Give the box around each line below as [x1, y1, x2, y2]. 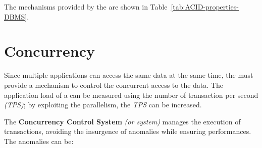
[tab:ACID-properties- [171, 2, 239, 12]
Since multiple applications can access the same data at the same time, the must [4, 70, 253, 80]
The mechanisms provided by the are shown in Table [4, 2, 168, 12]
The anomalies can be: [4, 135, 74, 146]
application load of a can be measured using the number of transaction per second [4, 89, 258, 100]
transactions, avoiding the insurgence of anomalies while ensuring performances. [4, 126, 251, 136]
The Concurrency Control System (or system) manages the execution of [4, 116, 241, 126]
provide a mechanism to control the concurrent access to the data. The [4, 79, 223, 90]
